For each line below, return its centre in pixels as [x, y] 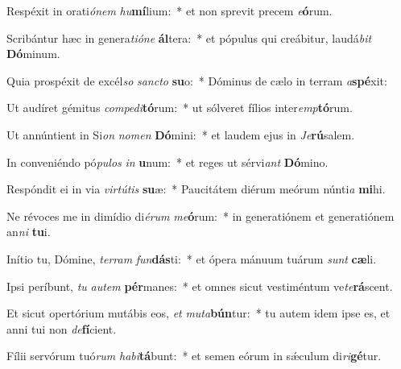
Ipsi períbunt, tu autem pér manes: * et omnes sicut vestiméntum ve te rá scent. [200, 286]
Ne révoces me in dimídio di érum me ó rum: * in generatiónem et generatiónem [200, 216]
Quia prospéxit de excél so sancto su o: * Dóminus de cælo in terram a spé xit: [197, 80]
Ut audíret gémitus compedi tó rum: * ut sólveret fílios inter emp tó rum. [180, 108]
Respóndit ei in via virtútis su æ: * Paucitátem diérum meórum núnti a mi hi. [196, 189]
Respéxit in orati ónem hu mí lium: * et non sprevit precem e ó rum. [169, 10]
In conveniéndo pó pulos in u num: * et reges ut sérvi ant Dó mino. [167, 162]
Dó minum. [33, 54]
